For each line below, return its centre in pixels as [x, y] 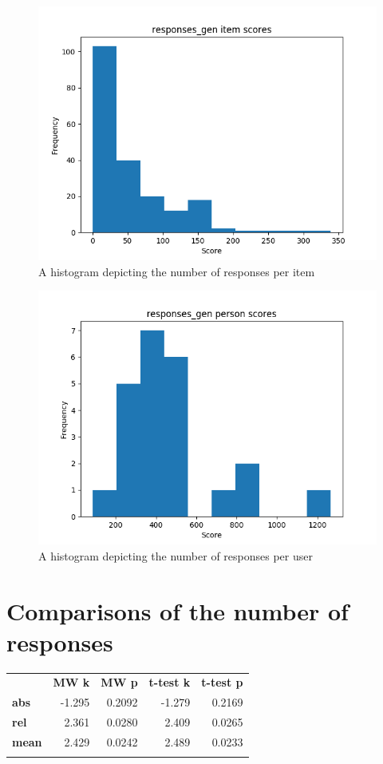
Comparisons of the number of [178, 610]
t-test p [222, 682]
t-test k [170, 682]
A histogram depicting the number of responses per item [177, 271]
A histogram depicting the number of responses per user [176, 555]
